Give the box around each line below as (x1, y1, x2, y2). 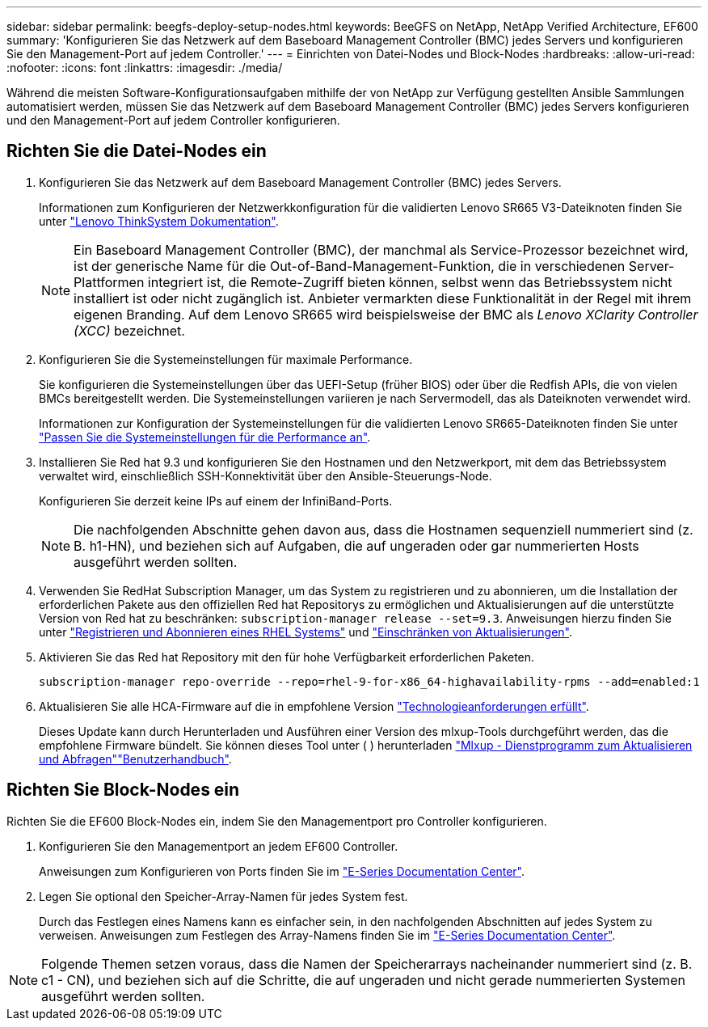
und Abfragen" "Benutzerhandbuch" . (39, 751, 232, 766)
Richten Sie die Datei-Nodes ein (6, 141, 267, 162)
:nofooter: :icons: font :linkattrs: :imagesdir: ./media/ (6, 61, 283, 74)
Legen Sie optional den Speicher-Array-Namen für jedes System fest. (39, 889, 408, 903)
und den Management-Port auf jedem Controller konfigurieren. (6, 113, 340, 127)
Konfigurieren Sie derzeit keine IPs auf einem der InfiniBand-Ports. (39, 493, 393, 508)
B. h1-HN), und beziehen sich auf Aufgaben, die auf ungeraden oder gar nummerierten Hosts (74, 537, 639, 554)
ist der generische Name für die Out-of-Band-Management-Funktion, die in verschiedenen (74, 257, 626, 274)
